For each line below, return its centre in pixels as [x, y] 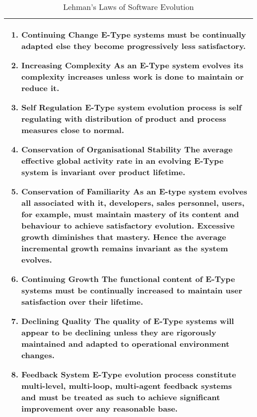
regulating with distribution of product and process [124, 118]
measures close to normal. [73, 130]
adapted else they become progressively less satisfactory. [134, 46]
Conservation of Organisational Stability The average [127, 149]
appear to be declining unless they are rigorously [119, 332]
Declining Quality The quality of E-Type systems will [128, 321]
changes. [38, 355]
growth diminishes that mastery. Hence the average [124, 237]
